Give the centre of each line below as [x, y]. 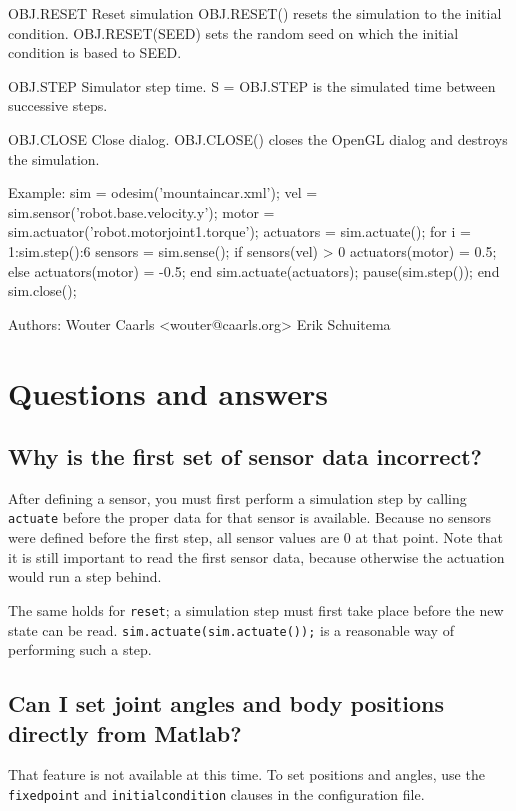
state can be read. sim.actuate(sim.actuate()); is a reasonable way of [231, 629]
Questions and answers [168, 392]
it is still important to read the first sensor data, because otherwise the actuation [256, 556]
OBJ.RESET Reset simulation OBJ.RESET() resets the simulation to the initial [255, 13]
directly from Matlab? [125, 732]
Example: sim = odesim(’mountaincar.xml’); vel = [163, 192]
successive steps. [58, 105]
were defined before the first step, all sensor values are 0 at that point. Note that [255, 537]
